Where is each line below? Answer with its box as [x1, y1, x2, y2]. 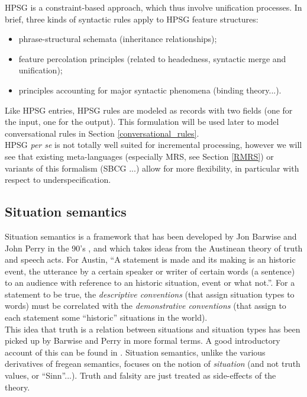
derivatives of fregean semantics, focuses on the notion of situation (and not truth [5, 357, 300, 370]
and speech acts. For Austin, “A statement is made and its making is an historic [5, 253, 296, 266]
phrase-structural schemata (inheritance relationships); [18, 33, 217, 45]
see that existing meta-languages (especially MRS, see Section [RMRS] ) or [5, 150, 274, 162]
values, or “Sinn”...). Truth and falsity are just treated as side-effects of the [5, 369, 276, 382]
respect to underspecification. [5, 173, 111, 186]
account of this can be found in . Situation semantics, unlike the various [5, 346, 266, 358]
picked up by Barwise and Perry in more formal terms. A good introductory [5, 334, 280, 347]
